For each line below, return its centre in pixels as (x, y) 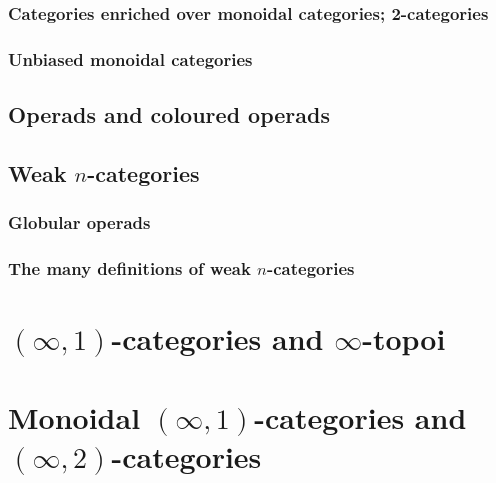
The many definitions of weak (129, 268)
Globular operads (79, 222)
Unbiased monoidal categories (130, 58)
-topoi (404, 338)
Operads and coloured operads (169, 114)
